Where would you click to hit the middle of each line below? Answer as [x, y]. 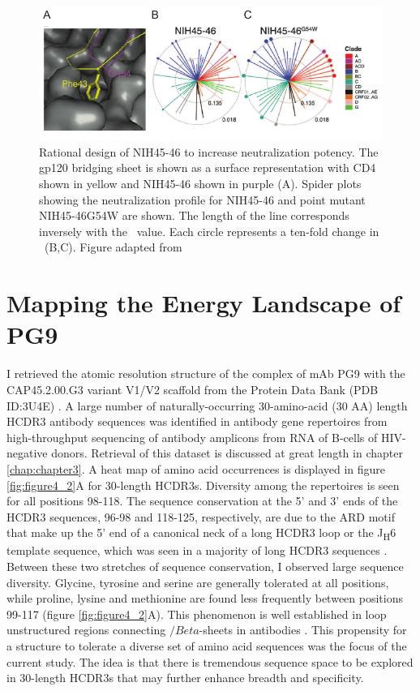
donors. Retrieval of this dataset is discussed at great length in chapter [227, 453]
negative [27, 453]
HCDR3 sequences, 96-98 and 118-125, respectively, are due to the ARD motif [201, 516]
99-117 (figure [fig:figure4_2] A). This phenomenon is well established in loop [197, 614]
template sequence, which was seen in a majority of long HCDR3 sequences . [197, 550]
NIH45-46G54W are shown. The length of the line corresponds [194, 215]
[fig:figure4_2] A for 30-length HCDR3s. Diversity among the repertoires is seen [203, 485]
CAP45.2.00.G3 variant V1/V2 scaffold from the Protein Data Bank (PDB [193, 389]
